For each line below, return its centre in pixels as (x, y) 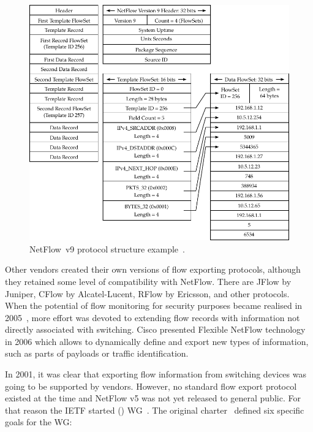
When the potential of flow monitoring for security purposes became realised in (154, 305)
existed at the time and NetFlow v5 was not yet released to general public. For (153, 398)
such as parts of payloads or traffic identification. (97, 353)
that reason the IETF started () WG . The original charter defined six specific (155, 410)
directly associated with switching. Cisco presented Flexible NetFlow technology (155, 329)
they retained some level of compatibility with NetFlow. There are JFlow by (148, 281)
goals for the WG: (39, 422)
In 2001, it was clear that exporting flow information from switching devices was (156, 374)
